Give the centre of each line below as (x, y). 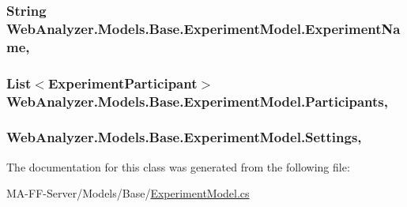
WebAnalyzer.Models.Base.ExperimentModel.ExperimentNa (203, 28)
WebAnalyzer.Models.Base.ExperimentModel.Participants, (197, 101)
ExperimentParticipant (122, 83)
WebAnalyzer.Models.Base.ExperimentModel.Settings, (184, 137)
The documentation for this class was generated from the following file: (178, 166)
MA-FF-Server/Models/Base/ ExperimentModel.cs (128, 193)
